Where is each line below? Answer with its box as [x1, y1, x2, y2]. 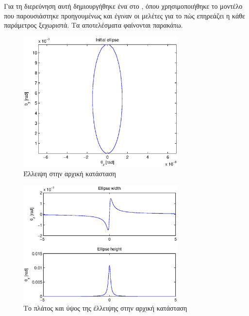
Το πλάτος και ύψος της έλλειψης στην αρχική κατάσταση [23, 303, 187, 313]
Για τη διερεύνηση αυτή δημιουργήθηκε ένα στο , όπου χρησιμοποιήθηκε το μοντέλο [4, 1, 243, 11]
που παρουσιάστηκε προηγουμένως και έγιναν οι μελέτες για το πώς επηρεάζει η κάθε [4, 10, 245, 20]
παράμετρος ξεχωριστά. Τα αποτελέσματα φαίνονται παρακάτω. [4, 20, 183, 30]
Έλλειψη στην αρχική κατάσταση [23, 168, 116, 179]
